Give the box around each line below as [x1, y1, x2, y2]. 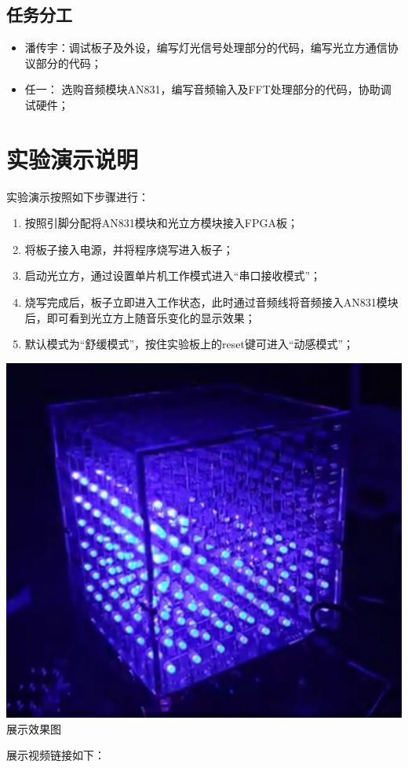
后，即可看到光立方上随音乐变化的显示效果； [24, 309, 256, 325]
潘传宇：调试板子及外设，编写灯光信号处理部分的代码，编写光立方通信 [24, 39, 388, 56]
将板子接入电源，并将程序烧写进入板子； [24, 241, 234, 257]
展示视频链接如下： [6, 747, 105, 763]
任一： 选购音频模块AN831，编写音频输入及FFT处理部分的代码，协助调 [24, 81, 392, 97]
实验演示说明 [6, 142, 139, 175]
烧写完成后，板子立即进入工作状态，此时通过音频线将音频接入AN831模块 [24, 294, 399, 311]
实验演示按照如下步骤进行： [6, 188, 149, 204]
